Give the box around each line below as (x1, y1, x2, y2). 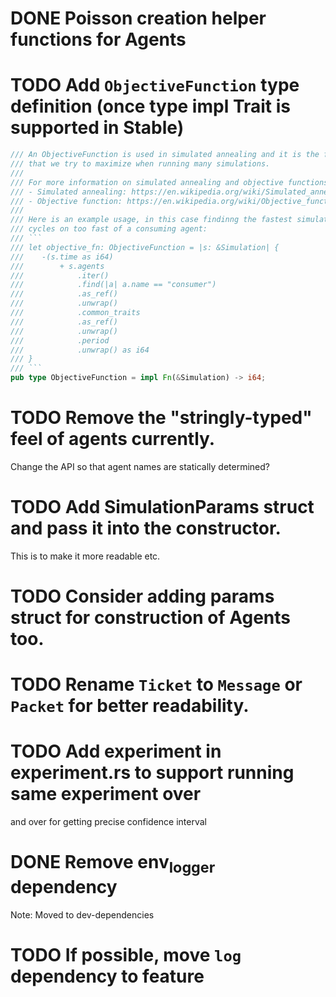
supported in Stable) (10, 117, 185, 139)
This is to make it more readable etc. (10, 550, 161, 562)
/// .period (10, 335, 110, 346)
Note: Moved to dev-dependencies (10, 908, 155, 921)
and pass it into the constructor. (10, 517, 282, 540)
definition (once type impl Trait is (10, 95, 291, 118)
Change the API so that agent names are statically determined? (10, 460, 270, 472)
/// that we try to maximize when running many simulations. (10, 159, 271, 169)
